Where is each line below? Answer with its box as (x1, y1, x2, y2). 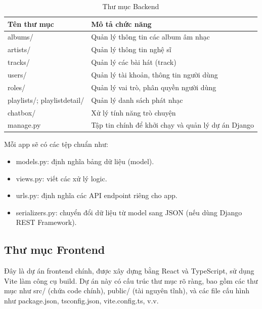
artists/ (8, 44, 31, 55)
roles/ (8, 82, 26, 92)
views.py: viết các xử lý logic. (16, 173, 107, 183)
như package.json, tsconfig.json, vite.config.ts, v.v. (4, 295, 159, 305)
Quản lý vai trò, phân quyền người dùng (91, 82, 216, 92)
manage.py (8, 120, 41, 130)
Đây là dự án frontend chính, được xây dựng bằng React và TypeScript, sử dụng (4, 265, 254, 276)
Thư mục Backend (102, 1, 159, 11)
